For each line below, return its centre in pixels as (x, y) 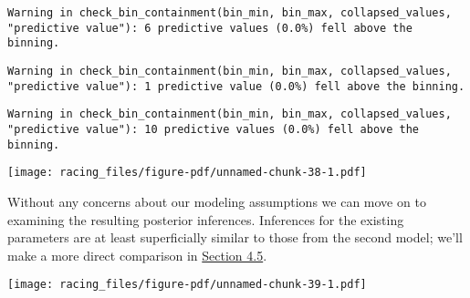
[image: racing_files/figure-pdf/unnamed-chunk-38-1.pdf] (187, 173)
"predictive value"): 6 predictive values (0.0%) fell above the (210, 28)
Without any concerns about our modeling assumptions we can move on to (217, 201)
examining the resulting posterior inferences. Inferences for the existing (206, 219)
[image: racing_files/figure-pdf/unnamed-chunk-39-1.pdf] (187, 285)
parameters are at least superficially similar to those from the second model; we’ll (235, 237)
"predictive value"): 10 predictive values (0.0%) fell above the (214, 129)
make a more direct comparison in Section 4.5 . (137, 255)
